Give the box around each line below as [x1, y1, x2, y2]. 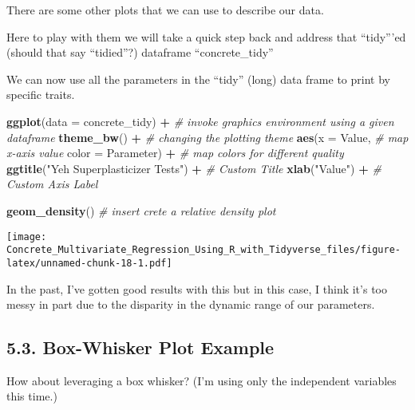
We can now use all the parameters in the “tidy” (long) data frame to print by [6, 70, 390, 87]
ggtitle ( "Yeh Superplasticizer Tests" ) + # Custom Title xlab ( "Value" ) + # [6, 160, 381, 176]
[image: [6, 231, 47, 242]
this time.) [6, 388, 57, 404]
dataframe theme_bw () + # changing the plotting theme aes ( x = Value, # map [6, 128, 409, 145]
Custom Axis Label [6, 175, 98, 192]
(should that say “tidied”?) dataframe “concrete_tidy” [6, 44, 274, 61]
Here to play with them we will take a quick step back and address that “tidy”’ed [6, 28, 406, 45]
